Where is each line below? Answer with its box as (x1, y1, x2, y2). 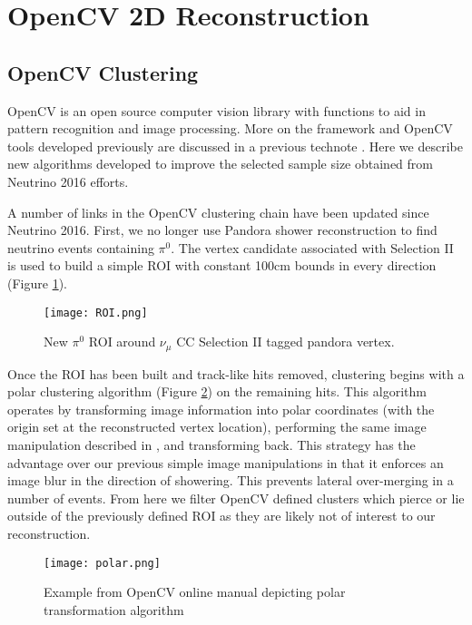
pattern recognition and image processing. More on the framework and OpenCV (7, 119, 453, 138)
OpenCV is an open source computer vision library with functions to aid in (7, 101, 426, 120)
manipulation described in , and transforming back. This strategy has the (7, 435, 416, 454)
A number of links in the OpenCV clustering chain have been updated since (7, 202, 429, 221)
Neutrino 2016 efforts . (7, 171, 129, 190)
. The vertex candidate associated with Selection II (171, 238, 454, 257)
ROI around (88, 332, 156, 351)
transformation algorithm (44, 600, 184, 619)
